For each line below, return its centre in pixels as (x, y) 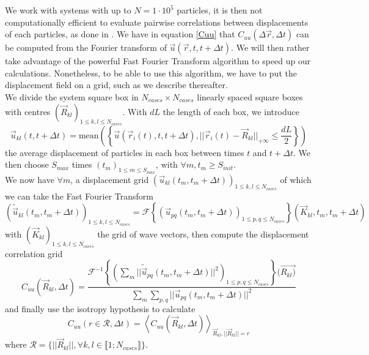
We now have (30, 179)
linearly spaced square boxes (250, 96)
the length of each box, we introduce (231, 111)
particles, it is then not (220, 10)
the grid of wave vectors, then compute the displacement (203, 234)
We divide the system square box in (72, 96)
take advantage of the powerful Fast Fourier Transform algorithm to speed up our (158, 61)
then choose (27, 164)
